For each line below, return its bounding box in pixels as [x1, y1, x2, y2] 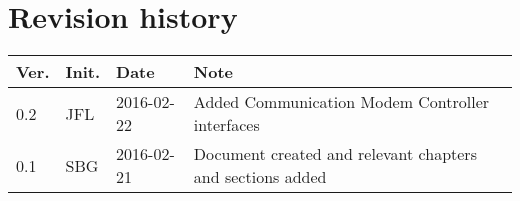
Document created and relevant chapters [193, 142, 477, 166]
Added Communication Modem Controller [193, 90, 490, 114]
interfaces [193, 113, 260, 137]
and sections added [193, 165, 327, 189]
